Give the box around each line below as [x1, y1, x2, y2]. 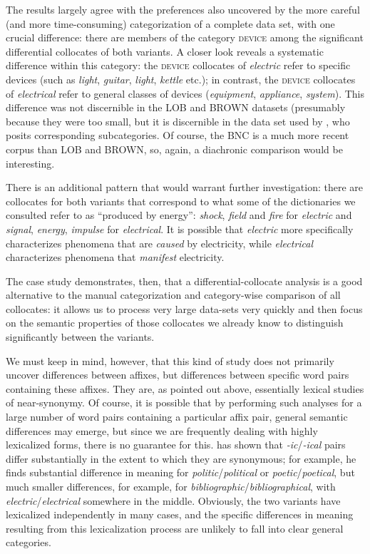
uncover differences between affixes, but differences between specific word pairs [6, 367, 349, 382]
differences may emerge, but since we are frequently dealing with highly [6, 423, 318, 438]
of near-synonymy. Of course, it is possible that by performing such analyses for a [6, 395, 362, 410]
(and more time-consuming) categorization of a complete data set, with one [6, 16, 335, 31]
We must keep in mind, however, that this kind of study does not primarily [6, 353, 334, 368]
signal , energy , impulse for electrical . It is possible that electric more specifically [6, 221, 354, 236]
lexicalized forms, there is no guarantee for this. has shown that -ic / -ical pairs [6, 437, 346, 452]
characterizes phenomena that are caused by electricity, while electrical [6, 235, 314, 250]
